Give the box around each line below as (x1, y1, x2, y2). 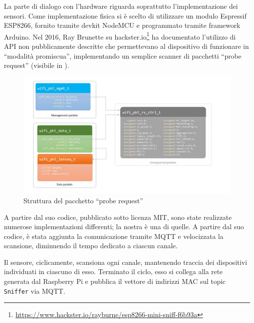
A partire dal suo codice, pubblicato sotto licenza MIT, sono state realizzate (4, 212, 232, 222)
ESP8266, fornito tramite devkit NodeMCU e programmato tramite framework (4, 20, 240, 30)
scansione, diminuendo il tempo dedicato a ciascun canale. (4, 240, 178, 251)
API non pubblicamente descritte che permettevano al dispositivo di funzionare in (4, 41, 249, 51)
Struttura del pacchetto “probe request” (23, 195, 143, 205)
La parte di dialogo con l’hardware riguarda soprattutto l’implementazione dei (4, 1, 238, 11)
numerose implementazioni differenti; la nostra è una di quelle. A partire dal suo (4, 221, 244, 232)
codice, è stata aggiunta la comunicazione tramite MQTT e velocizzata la (4, 231, 224, 241)
